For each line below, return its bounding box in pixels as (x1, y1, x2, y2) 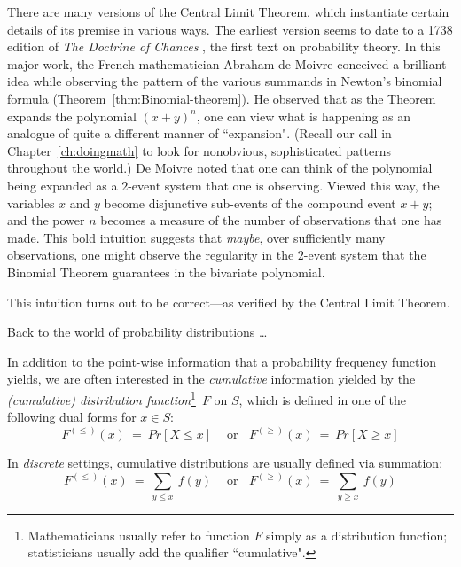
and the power (7, 211, 85, 229)
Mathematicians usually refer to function (27, 525, 250, 544)
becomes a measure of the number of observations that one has (100, 211, 442, 229)
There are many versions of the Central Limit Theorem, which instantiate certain (7, 3, 449, 20)
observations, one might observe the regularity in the (7, 245, 294, 264)
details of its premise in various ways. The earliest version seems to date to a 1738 (7, 19, 453, 38)
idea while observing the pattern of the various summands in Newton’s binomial (7, 72, 442, 90)
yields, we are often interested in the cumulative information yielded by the (7, 369, 416, 388)
